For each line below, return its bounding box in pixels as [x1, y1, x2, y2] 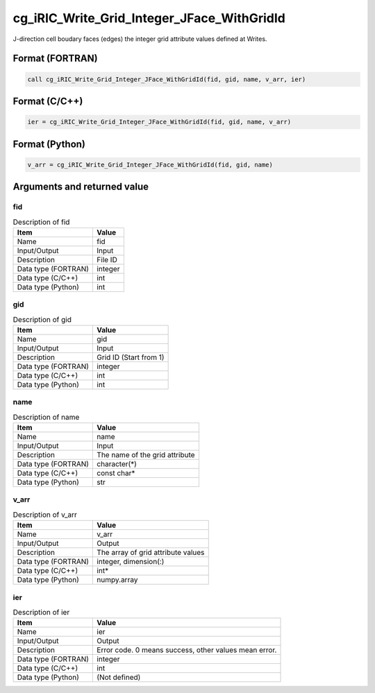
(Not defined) [97, 673, 141, 683]
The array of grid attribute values [97, 548, 205, 558]
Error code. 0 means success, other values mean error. [97, 645, 277, 655]
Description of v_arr [12, 510, 78, 520]
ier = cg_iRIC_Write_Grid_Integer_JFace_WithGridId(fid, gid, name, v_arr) [27, 118, 292, 126]
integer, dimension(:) [97, 557, 165, 567]
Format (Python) [12, 138, 86, 150]
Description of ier [12, 608, 70, 617]
